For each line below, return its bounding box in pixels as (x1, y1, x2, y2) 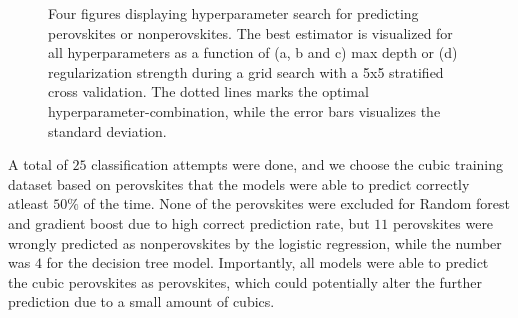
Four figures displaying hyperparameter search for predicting (48, 3, 419, 23)
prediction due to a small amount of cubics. (8, 291, 275, 312)
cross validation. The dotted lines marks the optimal (48, 81, 369, 102)
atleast (8, 193, 49, 214)
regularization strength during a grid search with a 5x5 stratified (48, 61, 444, 82)
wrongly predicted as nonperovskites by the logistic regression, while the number (8, 232, 502, 253)
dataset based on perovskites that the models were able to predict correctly (8, 173, 470, 194)
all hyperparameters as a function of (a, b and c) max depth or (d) (48, 42, 458, 63)
